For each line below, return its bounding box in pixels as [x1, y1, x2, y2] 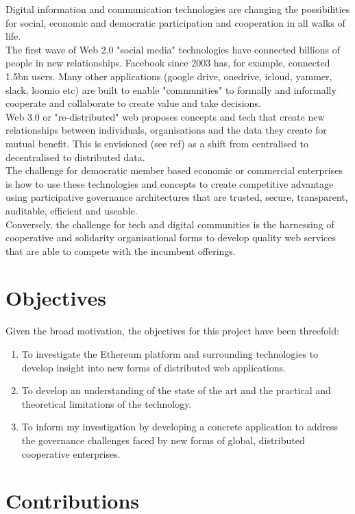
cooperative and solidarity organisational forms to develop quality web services [5, 230, 336, 245]
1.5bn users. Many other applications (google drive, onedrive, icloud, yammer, [5, 69, 332, 83]
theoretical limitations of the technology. [21, 396, 192, 411]
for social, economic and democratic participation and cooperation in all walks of [5, 15, 345, 29]
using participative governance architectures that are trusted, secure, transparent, [5, 190, 348, 204]
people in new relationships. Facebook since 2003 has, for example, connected [5, 56, 330, 70]
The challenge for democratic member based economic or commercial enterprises [5, 163, 343, 178]
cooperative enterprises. [21, 446, 121, 461]
